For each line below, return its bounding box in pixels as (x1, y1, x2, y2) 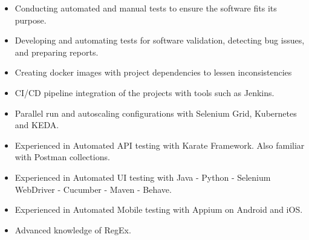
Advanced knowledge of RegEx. (15, 223, 131, 236)
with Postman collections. (15, 151, 110, 163)
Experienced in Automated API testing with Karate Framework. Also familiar (15, 138, 305, 151)
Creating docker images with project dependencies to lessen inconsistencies (15, 66, 292, 79)
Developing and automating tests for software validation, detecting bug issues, (15, 34, 305, 47)
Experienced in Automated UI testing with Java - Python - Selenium (15, 170, 271, 183)
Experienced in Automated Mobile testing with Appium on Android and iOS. (15, 203, 303, 216)
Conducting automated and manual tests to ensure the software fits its (15, 2, 277, 14)
